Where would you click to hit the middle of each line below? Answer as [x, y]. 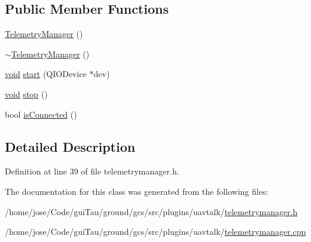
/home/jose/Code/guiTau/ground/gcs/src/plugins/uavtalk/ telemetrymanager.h [151, 211]
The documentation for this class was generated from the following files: [137, 191]
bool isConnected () [41, 114]
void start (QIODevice [46, 74]
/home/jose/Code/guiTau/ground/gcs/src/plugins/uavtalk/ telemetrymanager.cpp [155, 232]
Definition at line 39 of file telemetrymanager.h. [92, 171]
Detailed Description [70, 146]
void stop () [26, 94]
